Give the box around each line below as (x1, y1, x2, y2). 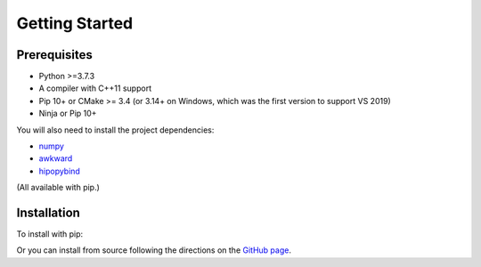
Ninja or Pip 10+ (38, 108, 97, 119)
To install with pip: (16, 229, 84, 239)
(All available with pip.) (16, 182, 100, 193)
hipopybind (38, 166, 80, 176)
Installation (16, 206, 80, 220)
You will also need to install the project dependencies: (16, 125, 215, 135)
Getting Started (16, 13, 134, 33)
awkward (38, 153, 73, 164)
